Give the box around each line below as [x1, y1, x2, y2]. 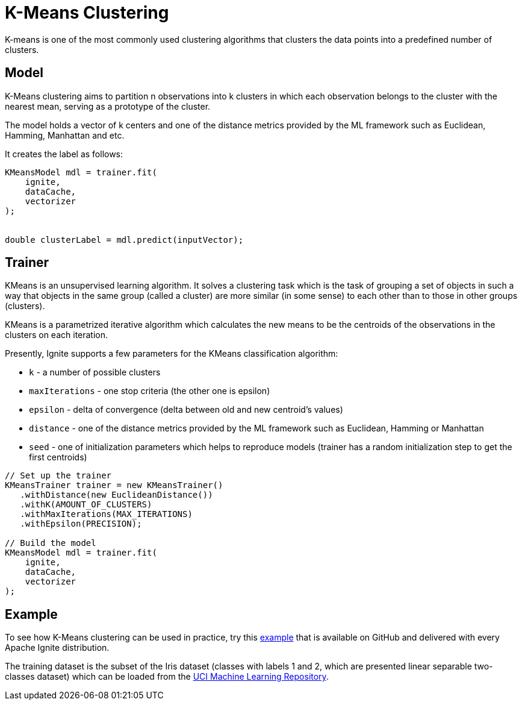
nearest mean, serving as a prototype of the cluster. [5, 101, 211, 111]
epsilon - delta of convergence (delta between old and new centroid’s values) [29, 404, 343, 415]
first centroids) [29, 452, 87, 463]
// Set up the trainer [5, 471, 112, 481]
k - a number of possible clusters [29, 367, 161, 378]
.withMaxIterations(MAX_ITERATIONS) [20, 509, 193, 519]
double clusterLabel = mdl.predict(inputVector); [5, 234, 244, 245]
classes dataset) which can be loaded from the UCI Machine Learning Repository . [5, 671, 329, 682]
